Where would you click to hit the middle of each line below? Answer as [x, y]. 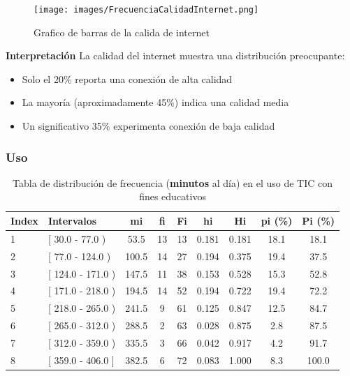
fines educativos [173, 196]
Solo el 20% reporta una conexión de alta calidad [127, 78]
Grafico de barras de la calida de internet [122, 32]
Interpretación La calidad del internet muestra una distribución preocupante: [175, 55]
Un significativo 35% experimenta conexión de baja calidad [148, 126]
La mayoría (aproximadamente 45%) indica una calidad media [155, 102]
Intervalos [72, 221]
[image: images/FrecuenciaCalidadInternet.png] [146, 10]
